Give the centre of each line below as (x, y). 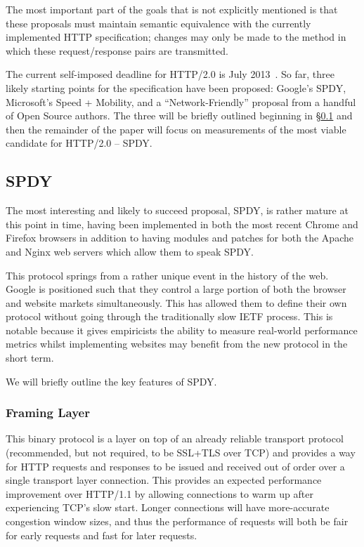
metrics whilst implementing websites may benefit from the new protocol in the (177, 344)
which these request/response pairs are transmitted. (117, 50)
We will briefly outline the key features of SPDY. (111, 381)
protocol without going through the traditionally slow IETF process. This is (169, 316)
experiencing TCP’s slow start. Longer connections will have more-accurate (168, 507)
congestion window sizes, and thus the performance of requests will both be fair (177, 521)
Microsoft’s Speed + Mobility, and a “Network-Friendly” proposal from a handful (181, 101)
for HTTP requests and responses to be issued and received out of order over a (175, 466)
